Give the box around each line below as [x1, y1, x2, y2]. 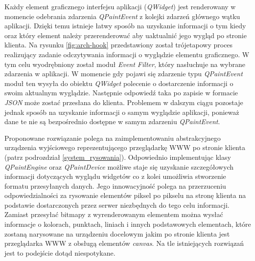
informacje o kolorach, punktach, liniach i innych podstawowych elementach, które [4, 219, 251, 229]
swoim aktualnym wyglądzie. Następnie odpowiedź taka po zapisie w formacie [4, 87, 238, 98]
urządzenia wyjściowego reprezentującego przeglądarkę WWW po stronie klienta [4, 142, 245, 152]
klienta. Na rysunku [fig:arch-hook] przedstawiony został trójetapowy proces [4, 40, 233, 50]
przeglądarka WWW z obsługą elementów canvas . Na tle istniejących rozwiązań [4, 238, 244, 248]
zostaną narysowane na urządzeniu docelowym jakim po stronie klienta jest [4, 228, 230, 239]
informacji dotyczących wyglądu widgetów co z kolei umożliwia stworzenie [4, 171, 226, 181]
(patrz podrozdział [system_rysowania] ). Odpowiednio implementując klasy [4, 152, 231, 162]
